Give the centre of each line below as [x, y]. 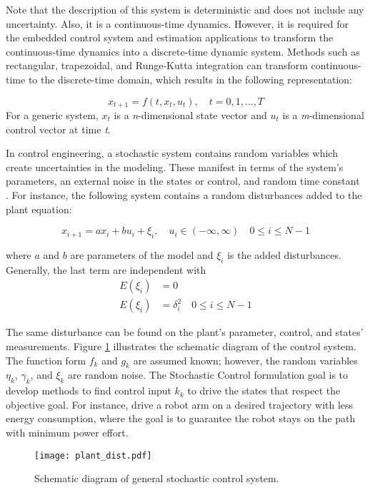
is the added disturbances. [284, 254]
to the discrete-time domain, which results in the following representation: [190, 79]
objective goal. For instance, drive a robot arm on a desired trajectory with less [180, 404]
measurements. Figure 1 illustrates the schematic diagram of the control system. [181, 346]
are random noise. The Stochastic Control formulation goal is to [208, 375]
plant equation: [39, 209]
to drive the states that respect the [264, 391]
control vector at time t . [58, 129]
